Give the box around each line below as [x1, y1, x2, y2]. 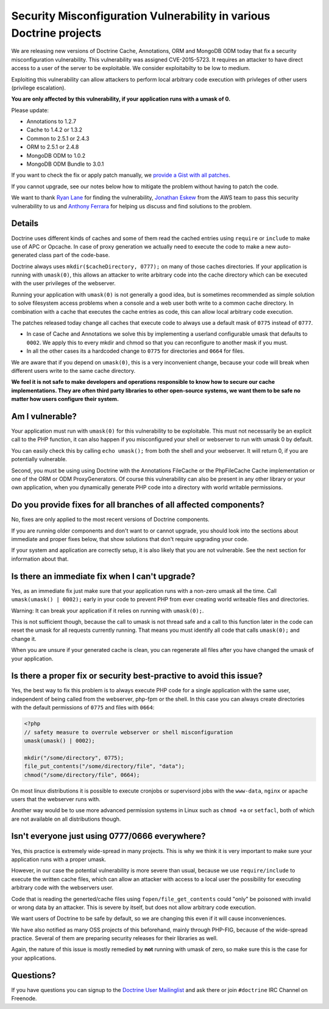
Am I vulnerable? [11, 411, 77, 422]
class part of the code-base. [38, 252, 110, 259]
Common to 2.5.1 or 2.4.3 [26, 135, 90, 142]
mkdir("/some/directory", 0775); [24, 754, 124, 761]
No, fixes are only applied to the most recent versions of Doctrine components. [11, 515, 210, 523]
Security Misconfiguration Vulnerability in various [11, 9, 271, 23]
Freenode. [11, 995, 37, 1002]
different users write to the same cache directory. [11, 367, 136, 374]
